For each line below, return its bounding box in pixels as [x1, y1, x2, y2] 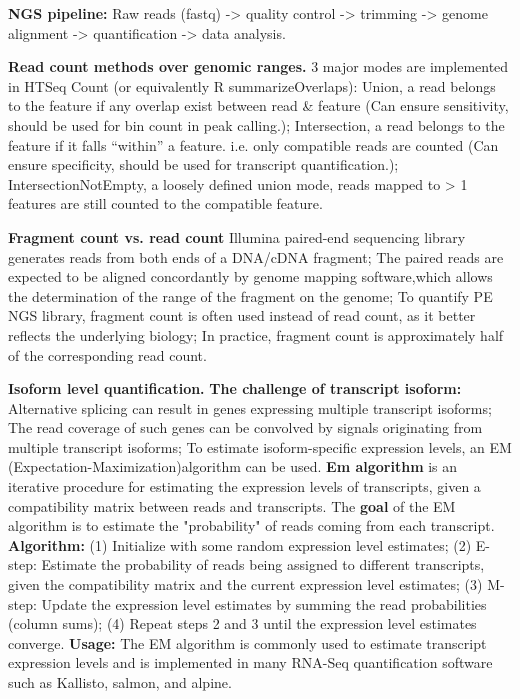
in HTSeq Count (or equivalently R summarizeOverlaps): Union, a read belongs [8, 75, 496, 96]
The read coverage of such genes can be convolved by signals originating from [8, 417, 483, 438]
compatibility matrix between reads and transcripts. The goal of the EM [8, 495, 456, 516]
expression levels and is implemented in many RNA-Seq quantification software [8, 652, 493, 673]
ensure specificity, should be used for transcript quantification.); [8, 154, 399, 175]
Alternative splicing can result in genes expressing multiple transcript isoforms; [8, 397, 492, 418]
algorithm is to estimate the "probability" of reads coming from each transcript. [8, 515, 495, 536]
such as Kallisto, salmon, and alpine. [8, 672, 232, 692]
